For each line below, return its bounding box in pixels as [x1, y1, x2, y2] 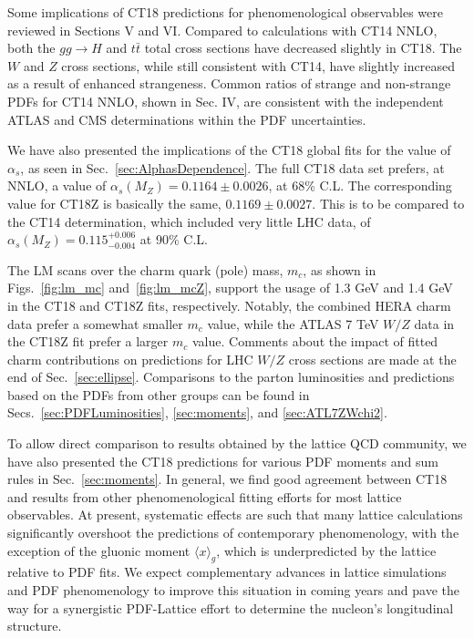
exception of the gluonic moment [7, 540, 191, 560]
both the [7, 38, 56, 57]
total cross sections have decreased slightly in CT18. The [144, 38, 462, 57]
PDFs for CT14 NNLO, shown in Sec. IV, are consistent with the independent [7, 91, 444, 110]
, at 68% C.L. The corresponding [268, 176, 452, 195]
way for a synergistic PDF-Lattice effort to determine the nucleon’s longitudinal [7, 598, 454, 617]
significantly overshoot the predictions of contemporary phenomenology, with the [7, 523, 459, 542]
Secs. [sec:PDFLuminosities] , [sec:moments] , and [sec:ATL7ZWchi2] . [7, 403, 387, 422]
